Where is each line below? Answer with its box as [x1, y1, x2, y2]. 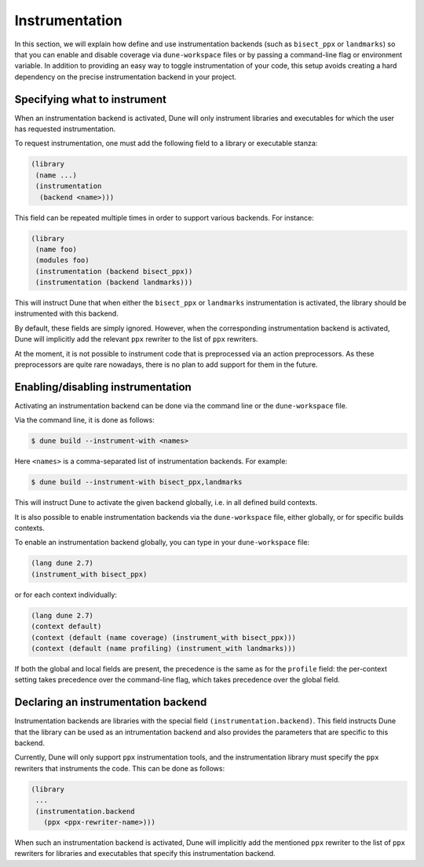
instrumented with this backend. [14, 309, 119, 318]
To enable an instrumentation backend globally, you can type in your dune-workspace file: [14, 538, 310, 547]
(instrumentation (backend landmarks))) [35, 278, 193, 287]
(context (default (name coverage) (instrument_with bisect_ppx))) [31, 633, 297, 642]
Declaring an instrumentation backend [14, 696, 207, 709]
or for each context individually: [14, 590, 118, 599]
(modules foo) [35, 256, 90, 265]
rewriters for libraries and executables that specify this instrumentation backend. [14, 849, 276, 858]
